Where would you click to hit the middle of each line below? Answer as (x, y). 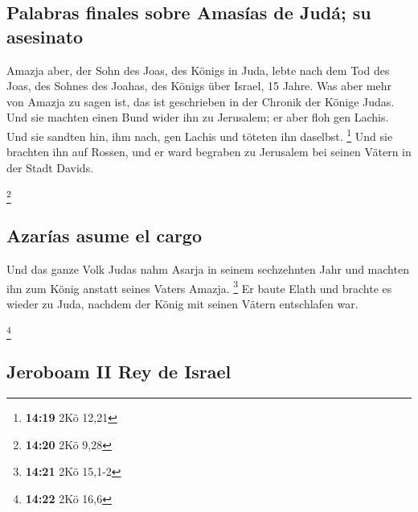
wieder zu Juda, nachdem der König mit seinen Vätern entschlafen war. (182, 303)
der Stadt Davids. (50, 167)
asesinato (45, 36)
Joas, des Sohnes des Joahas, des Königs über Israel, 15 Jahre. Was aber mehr (199, 86)
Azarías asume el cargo (104, 235)
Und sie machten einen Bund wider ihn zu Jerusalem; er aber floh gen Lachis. (198, 117)
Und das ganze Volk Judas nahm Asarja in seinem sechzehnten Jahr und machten (208, 268)
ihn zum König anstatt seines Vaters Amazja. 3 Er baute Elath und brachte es (199, 287)
